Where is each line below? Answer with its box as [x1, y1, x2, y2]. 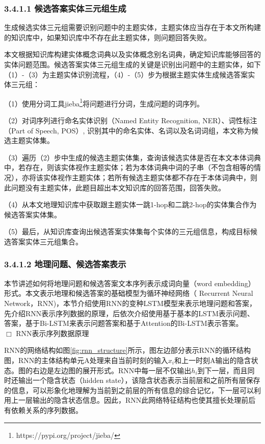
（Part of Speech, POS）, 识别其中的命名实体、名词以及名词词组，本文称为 [4, 125, 251, 135]
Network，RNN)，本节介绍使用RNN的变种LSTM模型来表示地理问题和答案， [4, 297, 256, 308]
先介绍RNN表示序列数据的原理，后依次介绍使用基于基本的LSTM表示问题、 [4, 308, 254, 318]
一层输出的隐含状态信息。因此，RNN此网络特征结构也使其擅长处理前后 [18, 395, 256, 405]
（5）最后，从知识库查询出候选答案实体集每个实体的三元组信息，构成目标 [4, 226, 250, 237]
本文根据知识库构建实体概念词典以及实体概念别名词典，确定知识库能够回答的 [4, 49, 261, 60]
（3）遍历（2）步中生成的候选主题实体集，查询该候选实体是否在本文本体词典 [4, 152, 261, 162]
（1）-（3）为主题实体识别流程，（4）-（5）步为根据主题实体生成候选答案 [4, 69, 248, 79]
